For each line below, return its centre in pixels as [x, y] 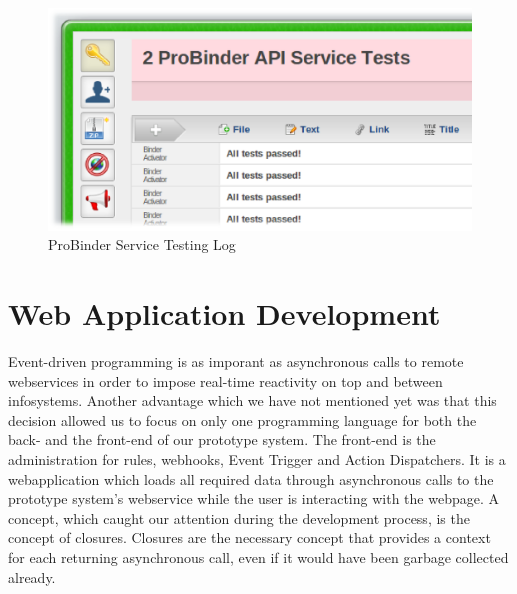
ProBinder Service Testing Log [142, 244]
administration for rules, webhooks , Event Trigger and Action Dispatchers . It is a [257, 459]
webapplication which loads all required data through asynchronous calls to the [251, 478]
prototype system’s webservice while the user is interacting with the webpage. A [253, 498]
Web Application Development [224, 313]
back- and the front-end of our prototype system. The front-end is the [222, 439]
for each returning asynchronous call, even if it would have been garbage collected [258, 557]
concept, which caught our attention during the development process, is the [239, 517]
